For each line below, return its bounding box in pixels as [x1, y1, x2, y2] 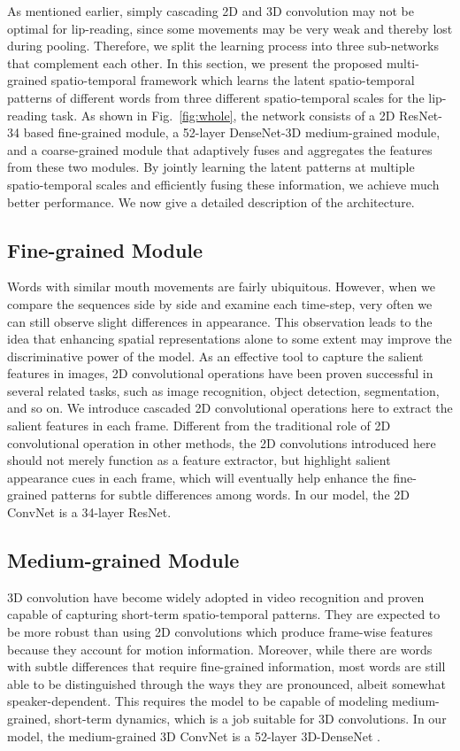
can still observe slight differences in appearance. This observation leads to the [7, 312, 433, 330]
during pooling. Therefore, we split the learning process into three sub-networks [7, 36, 439, 55]
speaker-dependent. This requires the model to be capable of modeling [7, 692, 388, 710]
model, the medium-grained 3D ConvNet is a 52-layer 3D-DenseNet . [7, 726, 380, 745]
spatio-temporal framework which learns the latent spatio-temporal [50, 71, 415, 89]
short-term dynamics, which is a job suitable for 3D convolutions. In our [54, 709, 447, 727]
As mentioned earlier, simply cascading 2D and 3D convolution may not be [7, 2, 414, 19]
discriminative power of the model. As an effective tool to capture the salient [7, 346, 424, 365]
